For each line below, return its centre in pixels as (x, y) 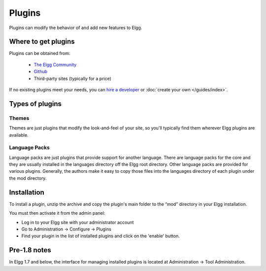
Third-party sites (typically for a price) (73, 78)
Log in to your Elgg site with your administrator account (78, 222)
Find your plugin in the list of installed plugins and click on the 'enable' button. (100, 236)
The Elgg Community (55, 65)
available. (19, 135)
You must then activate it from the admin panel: (57, 213)
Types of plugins (35, 104)
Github (41, 72)
